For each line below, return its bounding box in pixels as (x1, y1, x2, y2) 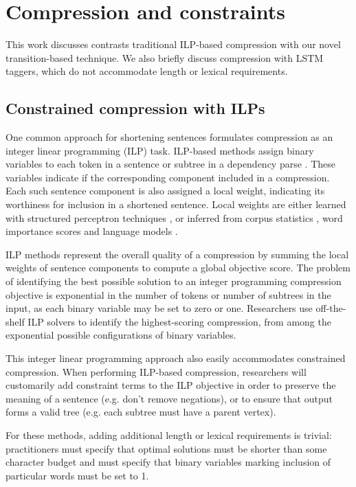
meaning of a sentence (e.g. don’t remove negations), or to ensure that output (5, 391, 333, 405)
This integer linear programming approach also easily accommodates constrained (5, 351, 346, 365)
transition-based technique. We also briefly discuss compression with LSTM (5, 50, 324, 65)
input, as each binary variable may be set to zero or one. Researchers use (5, 301, 313, 315)
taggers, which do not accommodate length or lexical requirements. (5, 64, 288, 78)
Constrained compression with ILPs (5, 98, 265, 119)
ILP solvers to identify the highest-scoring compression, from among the (27, 314, 331, 328)
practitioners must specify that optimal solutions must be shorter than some (5, 441, 327, 455)
